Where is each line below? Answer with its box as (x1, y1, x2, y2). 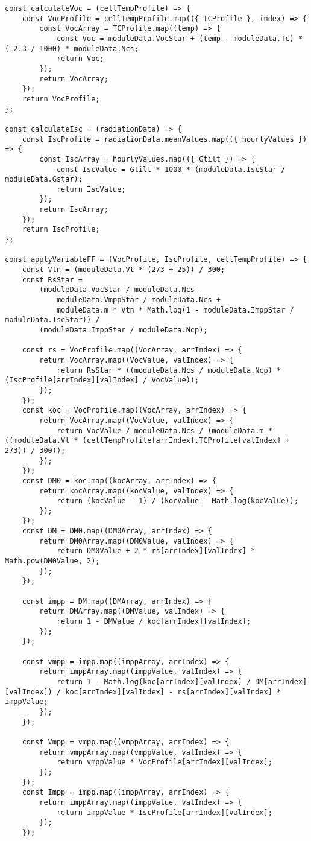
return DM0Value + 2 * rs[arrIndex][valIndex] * (56, 547, 256, 556)
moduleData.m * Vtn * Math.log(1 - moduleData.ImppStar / (56, 305, 294, 314)
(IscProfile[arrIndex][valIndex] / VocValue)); (5, 376, 199, 385)
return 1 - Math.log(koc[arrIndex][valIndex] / (56, 677, 251, 686)
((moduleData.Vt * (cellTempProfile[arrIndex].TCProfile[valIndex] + (5, 436, 290, 445)
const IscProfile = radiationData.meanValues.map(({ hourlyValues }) (22, 135, 307, 144)
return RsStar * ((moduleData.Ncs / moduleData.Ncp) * (56, 366, 281, 375)
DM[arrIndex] (255, 677, 307, 686)
